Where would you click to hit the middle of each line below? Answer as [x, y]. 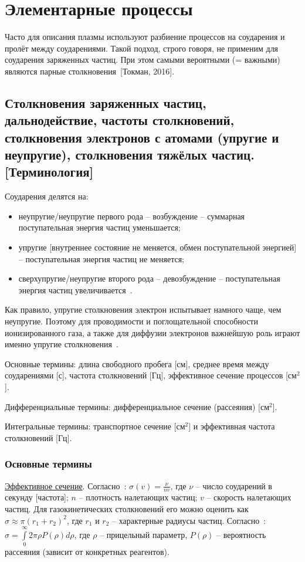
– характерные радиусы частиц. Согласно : [189, 520]
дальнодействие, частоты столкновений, [120, 120]
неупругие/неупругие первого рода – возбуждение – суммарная [132, 216]
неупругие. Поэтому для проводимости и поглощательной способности [131, 321]
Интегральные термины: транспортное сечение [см [95, 426]
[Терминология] [49, 172]
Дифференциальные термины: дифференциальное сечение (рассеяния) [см [137, 406]
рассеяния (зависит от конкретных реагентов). [87, 552]
